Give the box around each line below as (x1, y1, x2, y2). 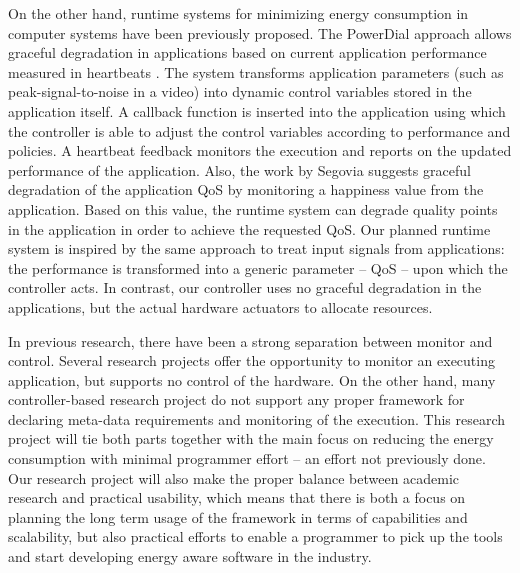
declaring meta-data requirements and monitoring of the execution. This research (8, 408, 506, 429)
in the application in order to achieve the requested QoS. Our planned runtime (8, 218, 491, 239)
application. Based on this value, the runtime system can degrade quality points (8, 198, 498, 219)
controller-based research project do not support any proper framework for (8, 389, 465, 410)
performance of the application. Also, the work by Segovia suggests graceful (8, 159, 471, 180)
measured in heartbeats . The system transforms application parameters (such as (8, 61, 504, 82)
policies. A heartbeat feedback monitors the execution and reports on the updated (8, 140, 512, 161)
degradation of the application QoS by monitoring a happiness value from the (8, 179, 484, 200)
